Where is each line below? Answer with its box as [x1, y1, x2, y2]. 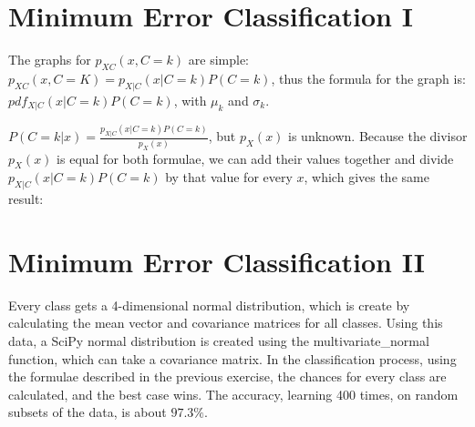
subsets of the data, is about [8, 402, 167, 422]
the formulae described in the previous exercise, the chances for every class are [8, 367, 447, 386]
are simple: [188, 50, 249, 69]
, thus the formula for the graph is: [271, 68, 466, 87]
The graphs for [8, 50, 91, 69]
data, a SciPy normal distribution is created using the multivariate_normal [8, 331, 429, 351]
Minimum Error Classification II [8, 242, 426, 280]
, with [173, 90, 207, 109]
